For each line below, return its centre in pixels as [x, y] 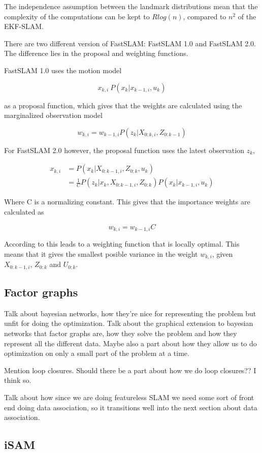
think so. [18, 380]
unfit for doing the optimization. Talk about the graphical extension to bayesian [129, 323]
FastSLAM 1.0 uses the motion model [63, 70]
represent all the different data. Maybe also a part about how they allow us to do [130, 343]
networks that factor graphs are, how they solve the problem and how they [121, 333]
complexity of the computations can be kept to [77, 16]
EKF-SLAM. [24, 26]
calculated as [24, 212]
